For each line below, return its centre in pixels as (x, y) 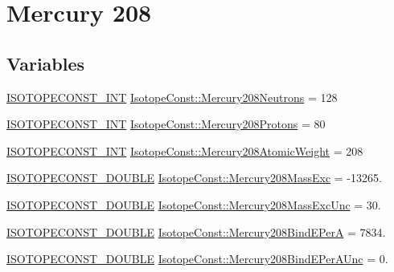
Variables (46, 63)
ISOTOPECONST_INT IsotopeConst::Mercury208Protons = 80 (166, 124)
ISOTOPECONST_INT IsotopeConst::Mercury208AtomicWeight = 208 (185, 150)
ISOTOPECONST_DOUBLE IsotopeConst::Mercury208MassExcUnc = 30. (194, 204)
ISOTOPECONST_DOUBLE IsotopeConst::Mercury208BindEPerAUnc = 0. (197, 259)
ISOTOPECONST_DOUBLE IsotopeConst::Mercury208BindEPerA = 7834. (196, 231)
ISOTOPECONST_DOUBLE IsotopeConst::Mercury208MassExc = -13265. (194, 178)
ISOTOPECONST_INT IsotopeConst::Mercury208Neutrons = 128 (172, 97)
